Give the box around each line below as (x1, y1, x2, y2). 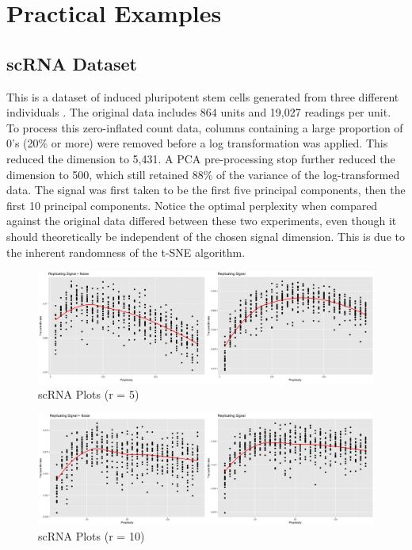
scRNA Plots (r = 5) (38, 385, 139, 402)
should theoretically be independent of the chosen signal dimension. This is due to (6, 227, 405, 244)
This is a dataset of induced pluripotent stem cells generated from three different (6, 88, 399, 105)
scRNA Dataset (6, 51, 137, 75)
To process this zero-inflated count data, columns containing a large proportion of (6, 119, 403, 136)
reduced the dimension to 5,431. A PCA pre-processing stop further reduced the (6, 150, 395, 166)
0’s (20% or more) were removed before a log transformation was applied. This (6, 135, 388, 151)
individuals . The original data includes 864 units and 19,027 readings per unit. (6, 104, 391, 120)
